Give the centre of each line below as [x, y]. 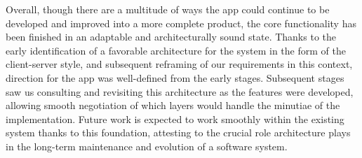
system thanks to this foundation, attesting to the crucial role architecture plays [178, 132]
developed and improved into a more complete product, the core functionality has [181, 23]
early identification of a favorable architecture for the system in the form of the [176, 50]
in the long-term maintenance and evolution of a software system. [147, 146]
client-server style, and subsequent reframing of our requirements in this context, [179, 64]
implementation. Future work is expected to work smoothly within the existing [175, 118]
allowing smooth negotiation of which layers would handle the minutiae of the [173, 105]
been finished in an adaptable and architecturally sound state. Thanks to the [171, 37]
